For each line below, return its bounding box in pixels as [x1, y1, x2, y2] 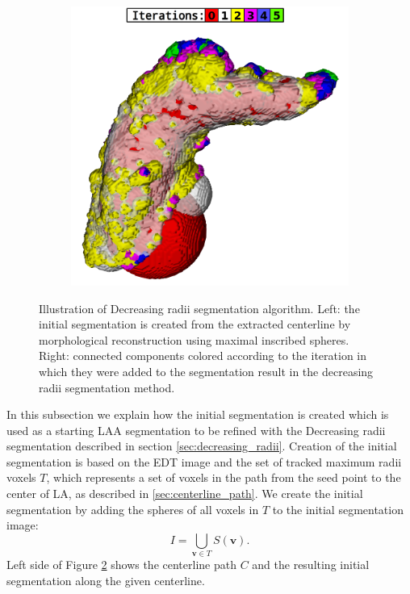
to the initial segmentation [272, 500, 404, 517]
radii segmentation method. [39, 379, 175, 395]
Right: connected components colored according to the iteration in [39, 347, 366, 364]
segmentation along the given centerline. [6, 571, 205, 588]
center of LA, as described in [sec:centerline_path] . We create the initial [6, 485, 363, 502]
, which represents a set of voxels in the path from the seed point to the [46, 469, 401, 486]
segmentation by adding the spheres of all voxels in [6, 500, 259, 517]
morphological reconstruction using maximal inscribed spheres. [39, 331, 349, 348]
